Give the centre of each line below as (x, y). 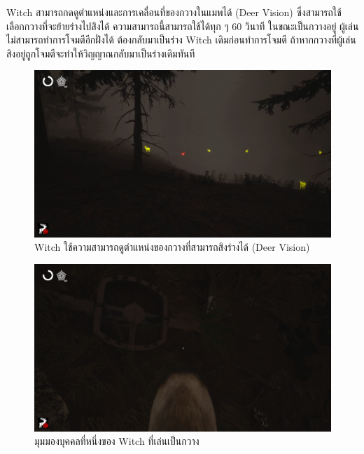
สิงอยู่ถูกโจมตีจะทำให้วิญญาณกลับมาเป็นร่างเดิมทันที (101, 53)
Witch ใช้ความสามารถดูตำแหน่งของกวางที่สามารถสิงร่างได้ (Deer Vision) (172, 247)
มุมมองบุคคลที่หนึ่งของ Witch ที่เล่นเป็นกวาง (117, 441)
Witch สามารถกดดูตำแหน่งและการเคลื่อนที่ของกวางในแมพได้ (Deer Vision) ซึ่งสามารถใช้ (174, 12)
